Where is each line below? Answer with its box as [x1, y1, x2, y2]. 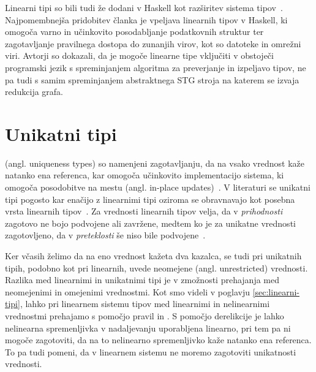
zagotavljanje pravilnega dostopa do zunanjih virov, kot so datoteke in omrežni [5, 37, 301, 50]
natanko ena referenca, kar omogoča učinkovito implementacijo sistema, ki [5, 169, 284, 181]
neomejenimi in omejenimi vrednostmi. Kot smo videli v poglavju [5, 285, 250, 298]
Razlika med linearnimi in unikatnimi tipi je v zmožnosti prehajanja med [5, 273, 279, 286]
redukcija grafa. [5, 85, 63, 98]
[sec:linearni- [252, 285, 299, 298]
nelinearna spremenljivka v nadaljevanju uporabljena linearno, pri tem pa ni [5, 321, 291, 334]
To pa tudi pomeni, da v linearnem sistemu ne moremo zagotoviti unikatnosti [5, 345, 296, 358]
